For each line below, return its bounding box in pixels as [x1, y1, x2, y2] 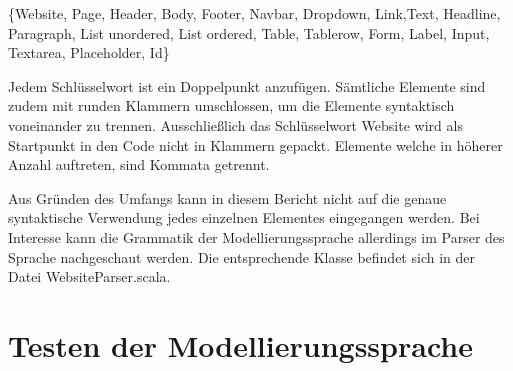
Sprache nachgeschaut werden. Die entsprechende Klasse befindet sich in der [8, 246, 475, 267]
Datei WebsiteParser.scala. [8, 266, 171, 287]
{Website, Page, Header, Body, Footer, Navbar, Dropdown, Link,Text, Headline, [8, 3, 501, 23]
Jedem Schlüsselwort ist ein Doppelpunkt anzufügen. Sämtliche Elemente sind [8, 75, 486, 96]
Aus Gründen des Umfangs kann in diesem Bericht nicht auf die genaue [8, 187, 447, 208]
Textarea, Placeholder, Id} [8, 42, 170, 63]
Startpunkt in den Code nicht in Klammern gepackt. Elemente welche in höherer [8, 134, 503, 155]
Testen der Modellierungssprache [8, 324, 473, 365]
